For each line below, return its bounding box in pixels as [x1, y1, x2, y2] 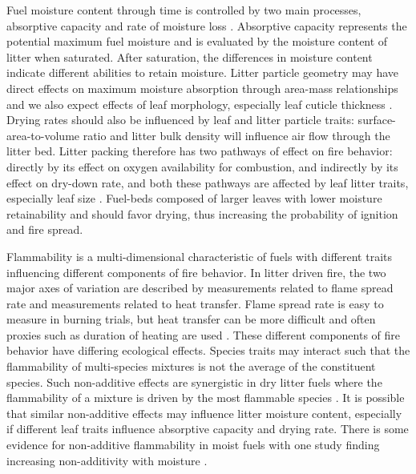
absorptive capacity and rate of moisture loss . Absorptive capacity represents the [6, 17, 407, 34]
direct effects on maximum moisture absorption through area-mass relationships [6, 79, 398, 96]
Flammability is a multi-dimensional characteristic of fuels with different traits [6, 247, 393, 264]
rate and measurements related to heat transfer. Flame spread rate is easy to [6, 295, 384, 311]
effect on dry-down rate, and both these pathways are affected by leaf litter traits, [6, 174, 409, 191]
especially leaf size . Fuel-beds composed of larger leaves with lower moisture [6, 190, 382, 207]
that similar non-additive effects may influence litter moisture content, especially [6, 404, 402, 421]
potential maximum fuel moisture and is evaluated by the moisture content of [6, 33, 388, 50]
